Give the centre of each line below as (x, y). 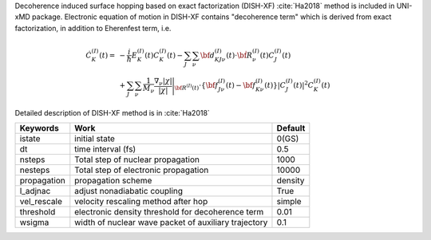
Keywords (39, 128)
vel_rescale (41, 201)
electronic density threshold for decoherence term (169, 212)
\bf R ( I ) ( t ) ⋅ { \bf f (196, 86)
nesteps (35, 170)
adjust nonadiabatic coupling (129, 191)
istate (30, 138)
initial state (95, 138)
